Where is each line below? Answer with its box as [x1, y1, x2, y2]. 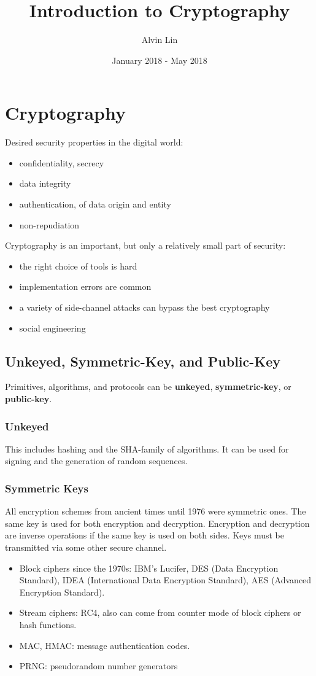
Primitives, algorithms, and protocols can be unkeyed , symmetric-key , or [5, 380, 291, 393]
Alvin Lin [141, 33, 178, 46]
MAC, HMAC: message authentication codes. [19, 639, 190, 651]
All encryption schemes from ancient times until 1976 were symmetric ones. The [5, 505, 306, 518]
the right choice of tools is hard [19, 259, 137, 272]
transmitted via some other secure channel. [5, 540, 167, 553]
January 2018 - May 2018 [112, 53, 207, 66]
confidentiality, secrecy [19, 156, 104, 169]
